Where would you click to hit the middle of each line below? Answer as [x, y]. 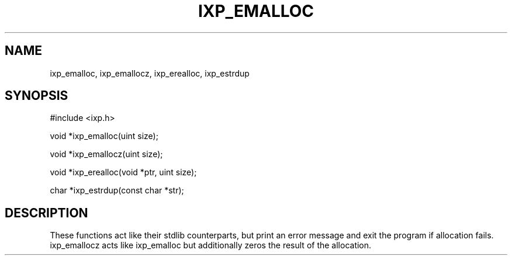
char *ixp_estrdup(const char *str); [117, 190]
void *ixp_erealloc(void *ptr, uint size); [123, 172]
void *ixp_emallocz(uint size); [106, 154]
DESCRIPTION [46, 213]
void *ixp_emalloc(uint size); [104, 136]
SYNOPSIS [37, 96]
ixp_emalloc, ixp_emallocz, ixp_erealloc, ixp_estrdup [150, 73]
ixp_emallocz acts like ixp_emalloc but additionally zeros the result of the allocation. [211, 245]
